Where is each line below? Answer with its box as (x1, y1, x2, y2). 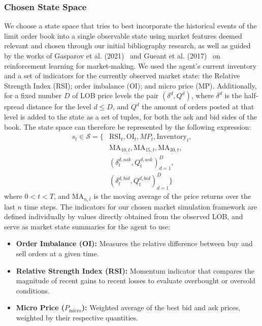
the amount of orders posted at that (142, 101, 254, 112)
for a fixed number (4, 90, 62, 101)
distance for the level (26, 101, 91, 112)
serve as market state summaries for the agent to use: (4, 221, 171, 231)
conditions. (16, 285, 50, 295)
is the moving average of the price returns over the (93, 191, 251, 201)
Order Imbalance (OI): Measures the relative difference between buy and (16, 238, 253, 249)
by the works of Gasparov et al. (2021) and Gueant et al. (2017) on (4, 50, 220, 61)
